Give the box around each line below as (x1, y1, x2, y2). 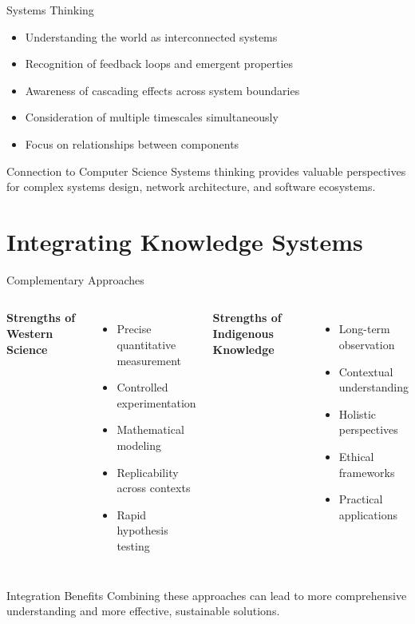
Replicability (117, 463, 179, 480)
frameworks (338, 463, 395, 480)
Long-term (338, 320, 390, 337)
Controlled (117, 379, 168, 395)
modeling (117, 437, 162, 454)
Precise (117, 320, 152, 337)
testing (117, 538, 150, 554)
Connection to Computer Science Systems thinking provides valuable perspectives (6, 162, 406, 179)
